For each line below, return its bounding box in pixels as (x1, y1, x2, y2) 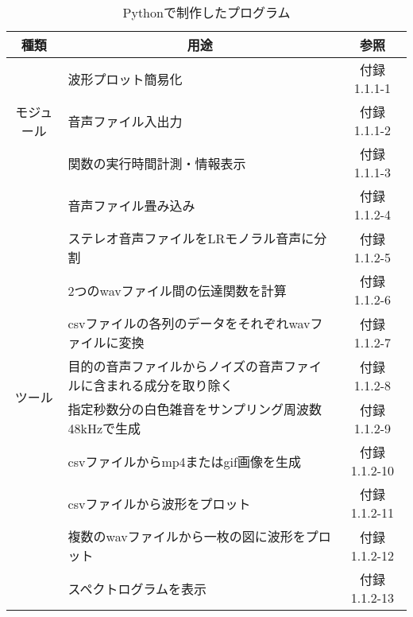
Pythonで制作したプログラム (122, 3, 291, 21)
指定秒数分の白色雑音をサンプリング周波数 (68, 400, 322, 418)
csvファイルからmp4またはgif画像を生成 (68, 452, 301, 471)
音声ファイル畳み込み (68, 196, 195, 215)
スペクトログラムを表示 (68, 579, 206, 598)
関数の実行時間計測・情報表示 (68, 153, 246, 173)
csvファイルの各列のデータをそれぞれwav (68, 314, 311, 332)
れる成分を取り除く (118, 376, 234, 394)
